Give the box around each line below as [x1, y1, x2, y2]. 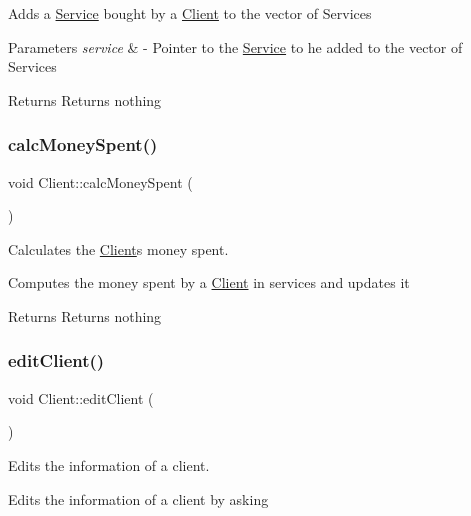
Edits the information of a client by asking [8, 488, 269, 509]
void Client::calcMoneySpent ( [8, 171, 193, 192]
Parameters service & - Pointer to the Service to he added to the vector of [8, 36, 463, 57]
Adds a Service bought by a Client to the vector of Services [8, 3, 372, 23]
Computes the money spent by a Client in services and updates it [8, 272, 410, 293]
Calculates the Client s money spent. [8, 238, 229, 259]
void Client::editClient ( [8, 387, 154, 408]
